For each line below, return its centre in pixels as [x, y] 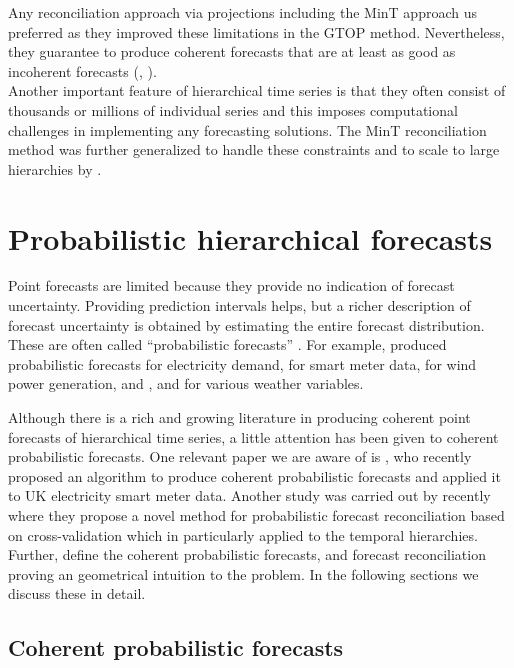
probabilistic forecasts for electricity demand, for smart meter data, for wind [242, 363]
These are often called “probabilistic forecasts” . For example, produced [227, 344]
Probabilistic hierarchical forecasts [250, 237]
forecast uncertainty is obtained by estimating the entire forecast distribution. [246, 324]
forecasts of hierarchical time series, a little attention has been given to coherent [253, 436]
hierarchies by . [55, 168]
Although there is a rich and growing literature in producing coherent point [239, 417]
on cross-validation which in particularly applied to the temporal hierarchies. [243, 534]
